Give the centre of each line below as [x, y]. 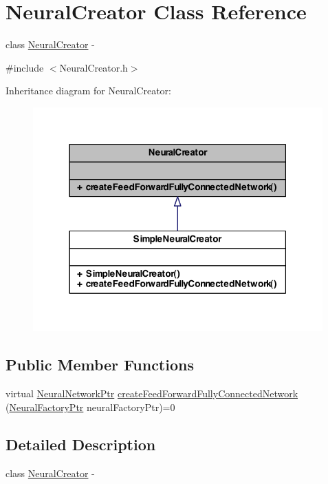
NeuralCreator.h [94, 67]
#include [25, 67]
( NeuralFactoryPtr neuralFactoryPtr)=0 [90, 407]
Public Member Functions [100, 365]
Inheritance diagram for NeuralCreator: [88, 91]
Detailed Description [81, 444]
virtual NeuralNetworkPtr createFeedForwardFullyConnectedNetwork [152, 393]
